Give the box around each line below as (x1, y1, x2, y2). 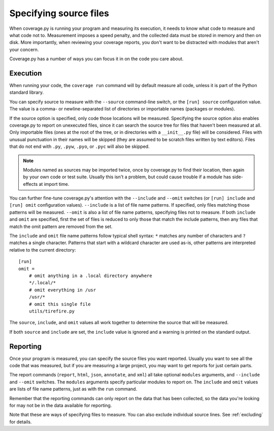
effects (23, 181, 38, 187)
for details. (9, 418, 32, 425)
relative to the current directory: (9, 247, 76, 253)
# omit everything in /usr (28, 287, 96, 293)
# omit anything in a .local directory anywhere (28, 273, 152, 279)
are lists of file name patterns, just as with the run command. (9, 386, 138, 392)
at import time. (39, 181, 70, 187)
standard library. (9, 89, 44, 96)
